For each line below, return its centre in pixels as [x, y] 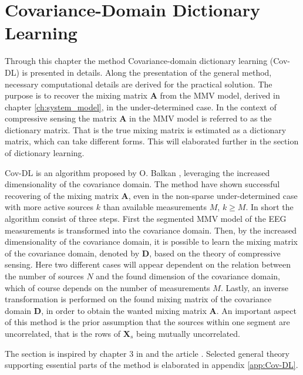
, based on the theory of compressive [215, 253]
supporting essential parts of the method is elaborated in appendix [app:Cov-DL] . [151, 365]
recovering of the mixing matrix [62, 195]
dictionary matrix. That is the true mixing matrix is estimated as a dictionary [146, 129]
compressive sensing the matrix [61, 118]
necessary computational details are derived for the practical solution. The [139, 84]
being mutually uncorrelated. [188, 333]
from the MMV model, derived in [220, 95]
